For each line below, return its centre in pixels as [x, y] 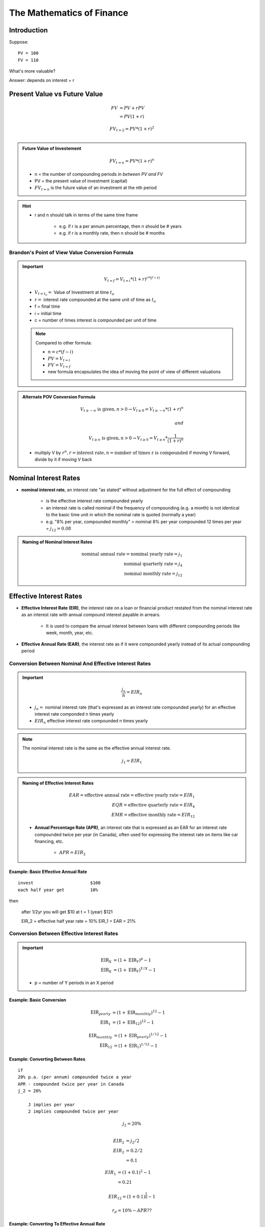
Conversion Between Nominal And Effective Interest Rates [80, 664]
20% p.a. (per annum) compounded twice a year [75, 1077]
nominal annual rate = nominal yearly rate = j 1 [132, 555]
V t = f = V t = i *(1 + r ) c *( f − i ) [132, 279]
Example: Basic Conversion [38, 1000]
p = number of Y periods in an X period [74, 983]
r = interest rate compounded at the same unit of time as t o [95, 300]
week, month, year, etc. [69, 633]
